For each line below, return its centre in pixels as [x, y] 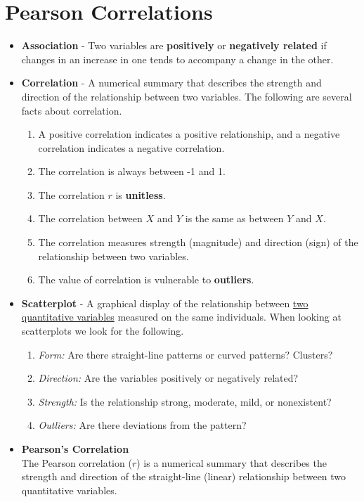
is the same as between [234, 218]
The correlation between [90, 218]
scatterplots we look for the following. [103, 331]
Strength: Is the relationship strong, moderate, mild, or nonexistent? [185, 401]
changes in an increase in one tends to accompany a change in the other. [177, 59]
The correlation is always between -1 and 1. [132, 171]
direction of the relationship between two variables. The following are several [187, 96]
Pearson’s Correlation [75, 449]
